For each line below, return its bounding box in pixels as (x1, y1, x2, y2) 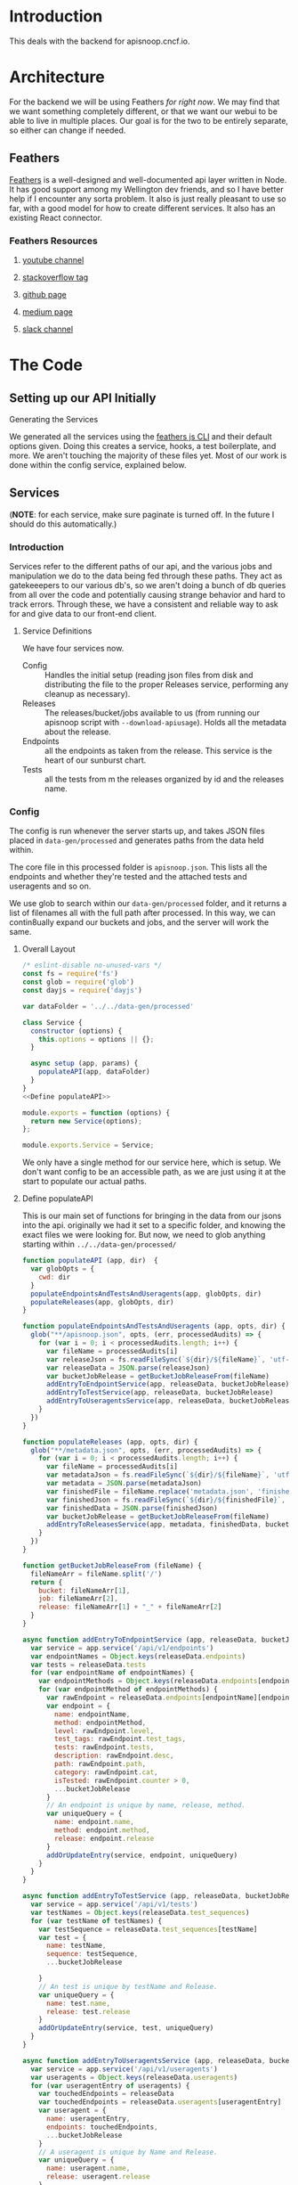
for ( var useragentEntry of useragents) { (30, 2081, 190, 2091)
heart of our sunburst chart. (44, 755, 147, 765)
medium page (21, 306, 73, 317)
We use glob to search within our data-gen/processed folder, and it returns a (9, 898, 287, 909)
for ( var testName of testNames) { (30, 1916, 163, 1926)
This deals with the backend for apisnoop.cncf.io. (9, 36, 190, 46)
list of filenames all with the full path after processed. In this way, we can (9, 907, 276, 919)
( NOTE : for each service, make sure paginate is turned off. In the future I (9, 509, 275, 520)
